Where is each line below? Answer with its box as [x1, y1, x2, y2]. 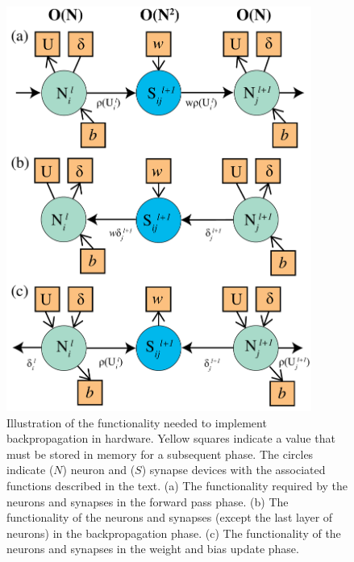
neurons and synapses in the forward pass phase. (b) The [6, 493, 289, 510]
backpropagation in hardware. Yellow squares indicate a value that [6, 430, 335, 447]
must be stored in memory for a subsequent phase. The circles [6, 445, 314, 462]
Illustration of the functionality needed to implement [6, 414, 267, 431]
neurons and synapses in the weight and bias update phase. [6, 540, 299, 557]
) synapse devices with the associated [141, 461, 326, 478]
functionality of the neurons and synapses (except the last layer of [6, 509, 333, 526]
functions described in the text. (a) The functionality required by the [6, 477, 348, 493]
